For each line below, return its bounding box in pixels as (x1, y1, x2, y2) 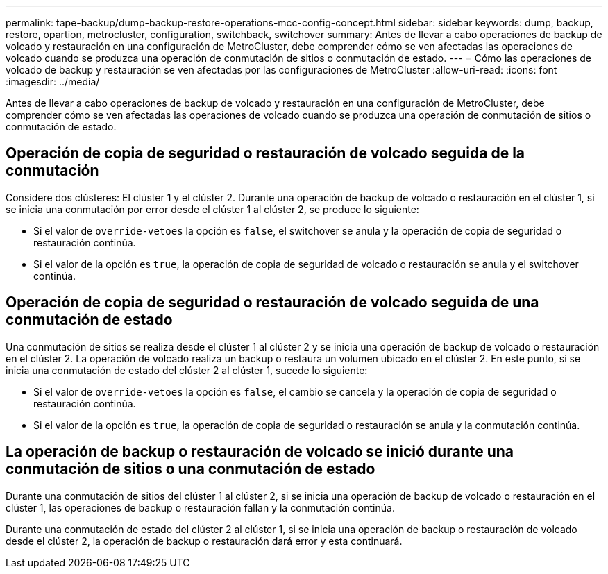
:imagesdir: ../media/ (6, 76, 100, 87)
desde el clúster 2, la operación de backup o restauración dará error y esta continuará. (6, 534, 403, 547)
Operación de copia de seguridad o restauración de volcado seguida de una (6, 294, 539, 312)
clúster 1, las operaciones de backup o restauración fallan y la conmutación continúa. (6, 501, 395, 514)
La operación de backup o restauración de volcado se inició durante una (6, 443, 514, 461)
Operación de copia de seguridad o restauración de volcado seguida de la (6, 144, 525, 162)
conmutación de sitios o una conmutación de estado (6, 460, 375, 478)
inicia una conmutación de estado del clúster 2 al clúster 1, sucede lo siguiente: (6, 364, 368, 376)
